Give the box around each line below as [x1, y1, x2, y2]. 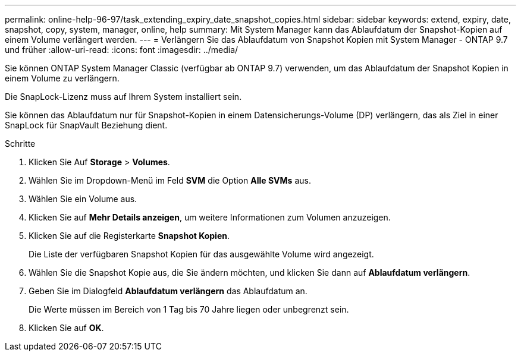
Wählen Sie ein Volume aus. [29, 194, 137, 204]
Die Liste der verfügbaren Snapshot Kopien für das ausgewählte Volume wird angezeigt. [29, 249, 374, 259]
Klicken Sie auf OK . [29, 323, 104, 333]
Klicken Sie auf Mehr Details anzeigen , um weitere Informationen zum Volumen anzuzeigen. [29, 212, 391, 222]
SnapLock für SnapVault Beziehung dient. [5, 120, 168, 130]
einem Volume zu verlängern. [5, 73, 120, 83]
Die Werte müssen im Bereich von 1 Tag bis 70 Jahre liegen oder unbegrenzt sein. [29, 304, 349, 314]
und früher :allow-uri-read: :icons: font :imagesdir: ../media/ [5, 45, 238, 55]
